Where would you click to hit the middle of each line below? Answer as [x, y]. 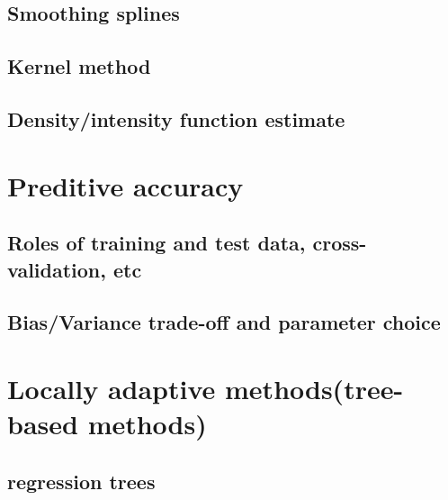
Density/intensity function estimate [176, 118]
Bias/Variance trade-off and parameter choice [224, 322]
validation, [57, 269]
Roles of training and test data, [157, 243]
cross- [340, 243]
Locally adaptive [112, 388]
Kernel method [79, 66]
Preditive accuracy [125, 185]
